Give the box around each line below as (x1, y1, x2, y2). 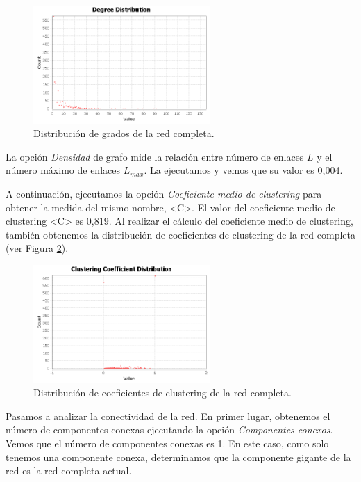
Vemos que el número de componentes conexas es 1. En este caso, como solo (6, 435, 329, 450)
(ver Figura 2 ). (6, 241, 69, 255)
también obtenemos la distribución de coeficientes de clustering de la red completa (6, 227, 355, 241)
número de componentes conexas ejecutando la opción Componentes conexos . (6, 422, 333, 437)
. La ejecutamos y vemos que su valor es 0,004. (144, 163, 343, 177)
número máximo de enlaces (6, 163, 120, 177)
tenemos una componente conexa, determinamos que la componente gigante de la (6, 449, 351, 464)
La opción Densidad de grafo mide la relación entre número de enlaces (6, 149, 304, 163)
